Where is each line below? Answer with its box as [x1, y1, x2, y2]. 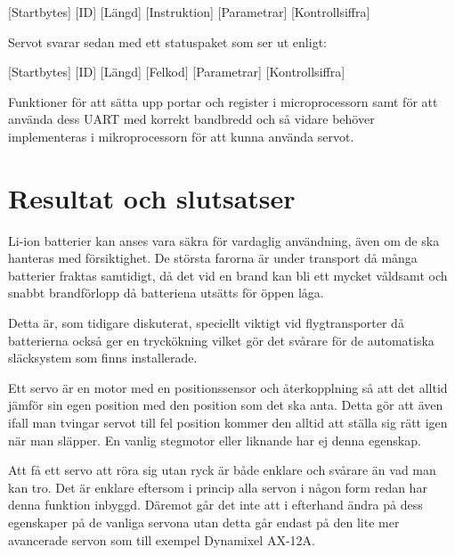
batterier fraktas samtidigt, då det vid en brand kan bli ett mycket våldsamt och [8, 265, 448, 284]
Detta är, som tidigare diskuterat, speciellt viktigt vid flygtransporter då [8, 314, 404, 332]
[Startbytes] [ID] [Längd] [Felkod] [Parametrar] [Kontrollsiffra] [8, 62, 345, 81]
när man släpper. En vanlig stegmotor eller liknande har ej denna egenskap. [8, 430, 421, 449]
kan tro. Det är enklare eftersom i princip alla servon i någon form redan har [8, 477, 427, 496]
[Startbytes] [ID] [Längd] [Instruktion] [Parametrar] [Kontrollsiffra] [8, 3, 370, 20]
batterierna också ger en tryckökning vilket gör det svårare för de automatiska [8, 331, 435, 349]
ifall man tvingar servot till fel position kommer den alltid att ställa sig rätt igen [8, 413, 448, 432]
